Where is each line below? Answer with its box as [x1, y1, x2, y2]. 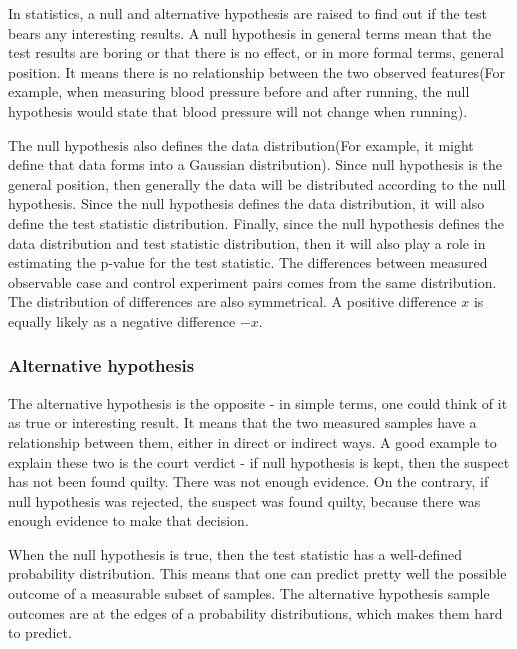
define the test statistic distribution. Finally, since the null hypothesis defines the [8, 212, 504, 233]
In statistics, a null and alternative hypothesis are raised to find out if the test [8, 3, 487, 23]
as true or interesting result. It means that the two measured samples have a [8, 412, 477, 433]
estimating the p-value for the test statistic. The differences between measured [8, 252, 488, 273]
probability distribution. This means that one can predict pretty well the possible [8, 563, 507, 584]
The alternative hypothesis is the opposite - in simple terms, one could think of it [8, 392, 508, 413]
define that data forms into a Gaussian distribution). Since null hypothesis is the [8, 154, 502, 175]
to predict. [8, 622, 72, 643]
